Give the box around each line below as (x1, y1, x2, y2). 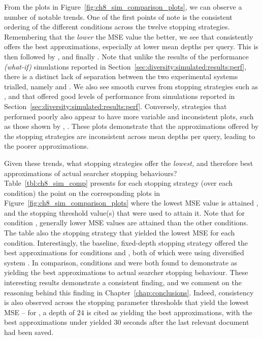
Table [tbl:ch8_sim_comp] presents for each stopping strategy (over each (4, 178, 233, 188)
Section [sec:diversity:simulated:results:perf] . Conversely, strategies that (4, 100, 227, 111)
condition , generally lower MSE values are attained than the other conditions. (4, 217, 248, 228)
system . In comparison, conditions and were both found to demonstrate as (4, 257, 238, 267)
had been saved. (4, 327, 54, 337)
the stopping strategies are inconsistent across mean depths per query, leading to (4, 130, 255, 141)
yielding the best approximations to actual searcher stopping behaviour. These (4, 267, 248, 278)
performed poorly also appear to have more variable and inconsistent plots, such (4, 111, 254, 121)
